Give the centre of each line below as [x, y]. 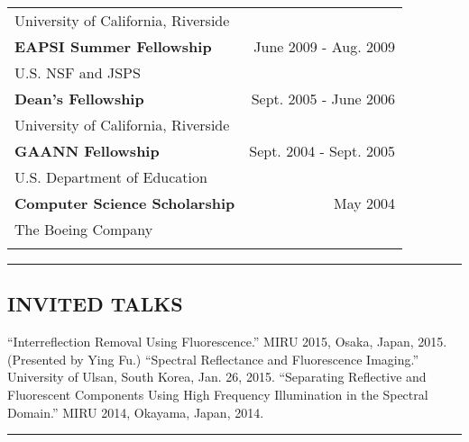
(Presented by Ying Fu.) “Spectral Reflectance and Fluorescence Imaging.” [213, 359]
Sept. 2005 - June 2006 [323, 99]
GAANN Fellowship [87, 151]
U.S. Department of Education [111, 177]
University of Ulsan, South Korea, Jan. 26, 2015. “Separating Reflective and [217, 377]
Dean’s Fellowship [79, 99]
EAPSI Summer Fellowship [113, 46]
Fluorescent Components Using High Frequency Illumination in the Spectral [218, 394]
